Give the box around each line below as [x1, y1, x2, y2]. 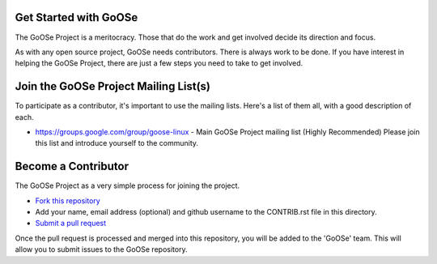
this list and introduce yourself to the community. [35, 138, 198, 148]
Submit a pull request [35, 219, 107, 228]
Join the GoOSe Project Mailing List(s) [15, 79, 210, 93]
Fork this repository [35, 195, 100, 206]
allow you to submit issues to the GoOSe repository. [15, 245, 188, 254]
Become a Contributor [15, 160, 129, 173]
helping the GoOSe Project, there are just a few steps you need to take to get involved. [15, 58, 303, 68]
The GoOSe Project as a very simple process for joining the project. [15, 181, 240, 190]
